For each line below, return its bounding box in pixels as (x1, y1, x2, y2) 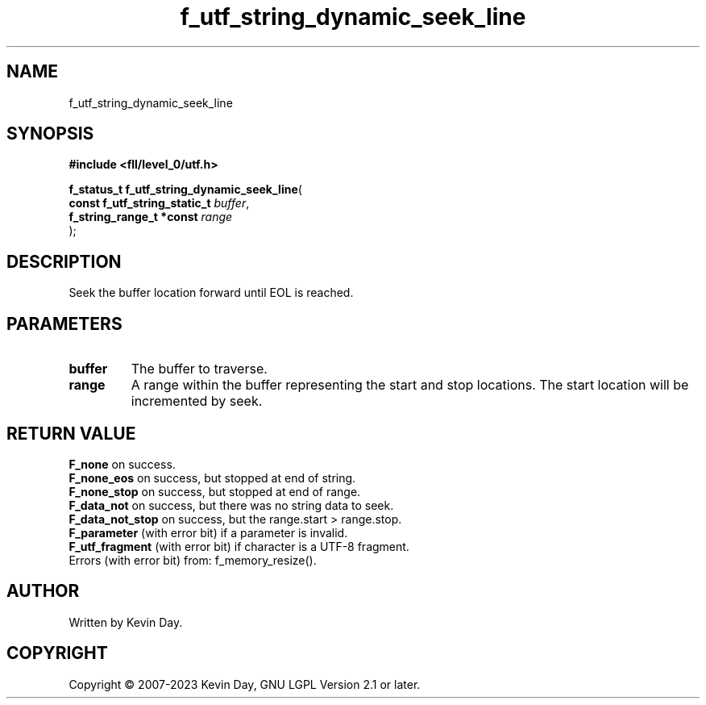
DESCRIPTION (6, 251, 122, 272)
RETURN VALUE (6, 423, 136, 444)
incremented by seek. (131, 393, 263, 410)
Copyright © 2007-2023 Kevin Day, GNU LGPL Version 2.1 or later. (69, 677, 421, 691)
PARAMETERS (6, 313, 123, 334)
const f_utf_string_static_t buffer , (69, 196, 250, 211)
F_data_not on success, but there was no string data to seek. (69, 498, 394, 512)
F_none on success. (69, 457, 176, 471)
